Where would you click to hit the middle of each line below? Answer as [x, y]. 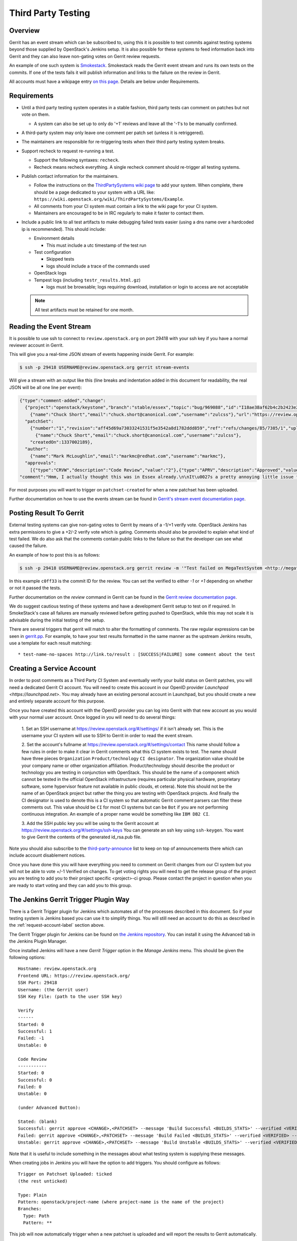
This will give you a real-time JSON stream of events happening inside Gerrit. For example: [101, 354]
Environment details [54, 238]
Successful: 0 [35, 1080]
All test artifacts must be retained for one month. [84, 310]
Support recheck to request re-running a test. [68, 151]
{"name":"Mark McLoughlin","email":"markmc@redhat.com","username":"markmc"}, [128, 456]
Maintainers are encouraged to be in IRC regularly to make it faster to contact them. [119, 213]
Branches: [30, 1209]
